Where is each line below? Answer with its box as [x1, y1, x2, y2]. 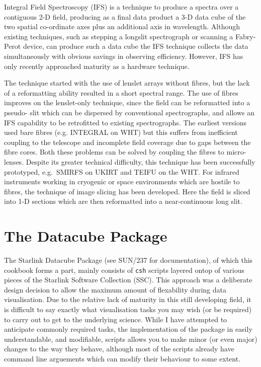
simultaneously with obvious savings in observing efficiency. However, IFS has [4, 50, 243, 61]
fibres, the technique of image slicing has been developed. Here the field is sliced [4, 186, 250, 196]
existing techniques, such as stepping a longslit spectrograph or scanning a [4, 31, 233, 41]
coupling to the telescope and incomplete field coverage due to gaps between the [4, 136, 251, 147]
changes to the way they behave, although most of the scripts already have [4, 343, 234, 354]
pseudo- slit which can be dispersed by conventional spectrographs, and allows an [4, 107, 255, 117]
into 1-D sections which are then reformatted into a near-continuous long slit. [4, 196, 242, 206]
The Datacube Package [4, 226, 167, 246]
